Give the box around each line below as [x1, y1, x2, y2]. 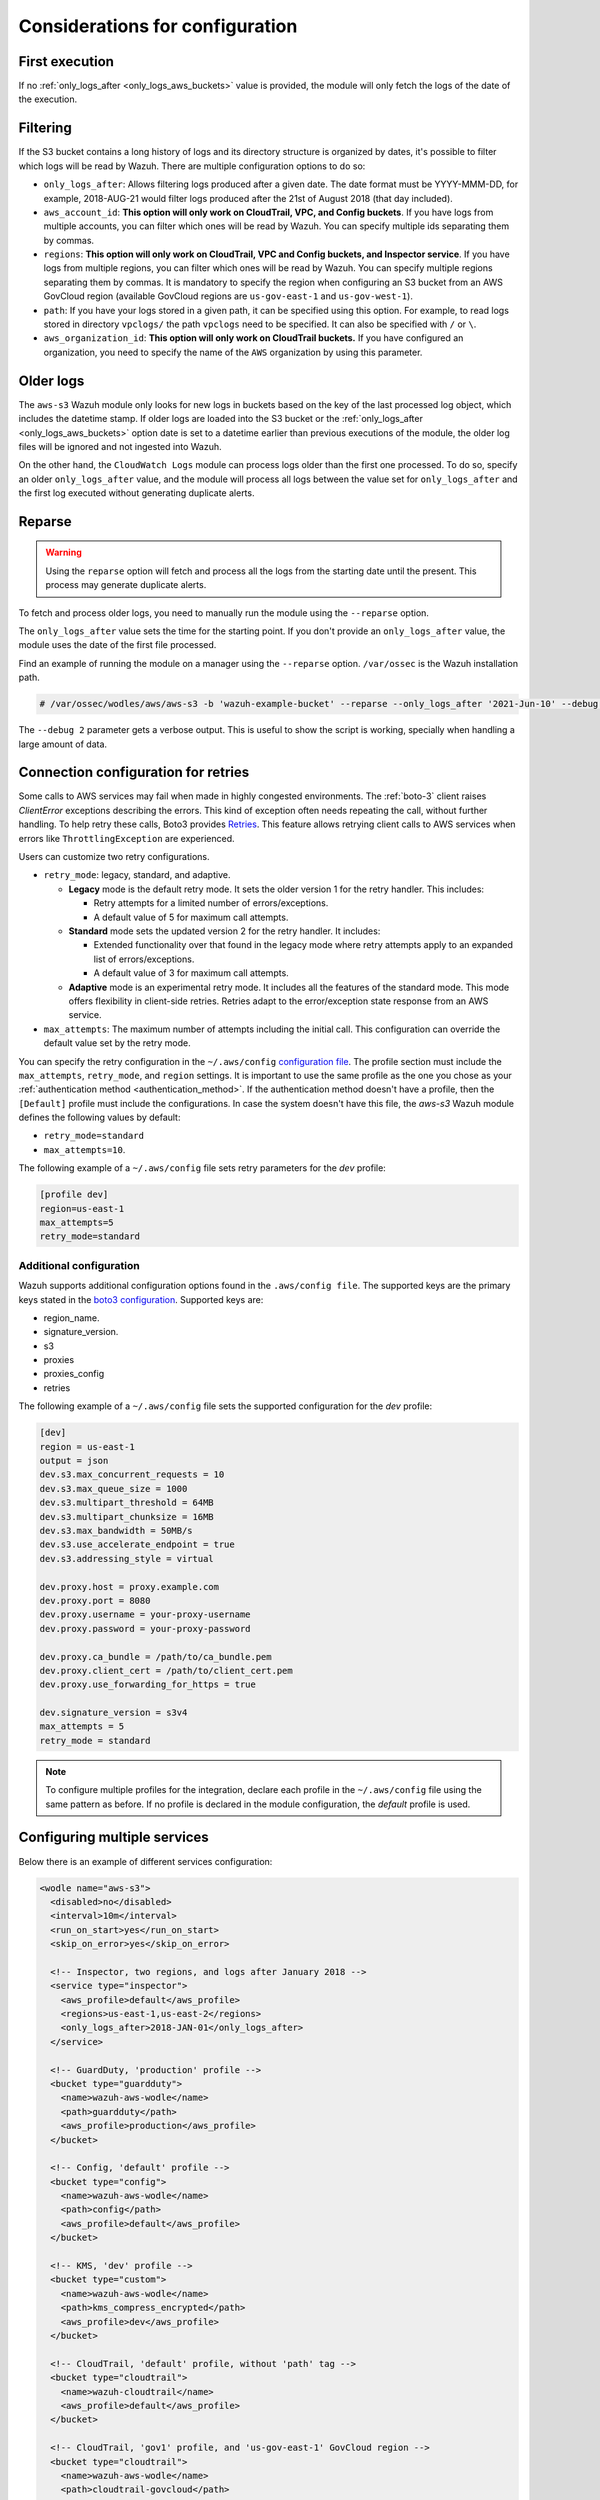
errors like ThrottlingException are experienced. [18, 832, 235, 844]
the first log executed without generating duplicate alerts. [18, 487, 255, 499]
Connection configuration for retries [18, 764, 250, 781]
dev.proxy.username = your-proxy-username [39, 1609, 251, 1620]
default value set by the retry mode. [43, 1037, 192, 1049]
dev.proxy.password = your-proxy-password [39, 1623, 251, 1634]
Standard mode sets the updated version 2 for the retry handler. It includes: [68, 925, 381, 937]
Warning [45, 546, 82, 559]
